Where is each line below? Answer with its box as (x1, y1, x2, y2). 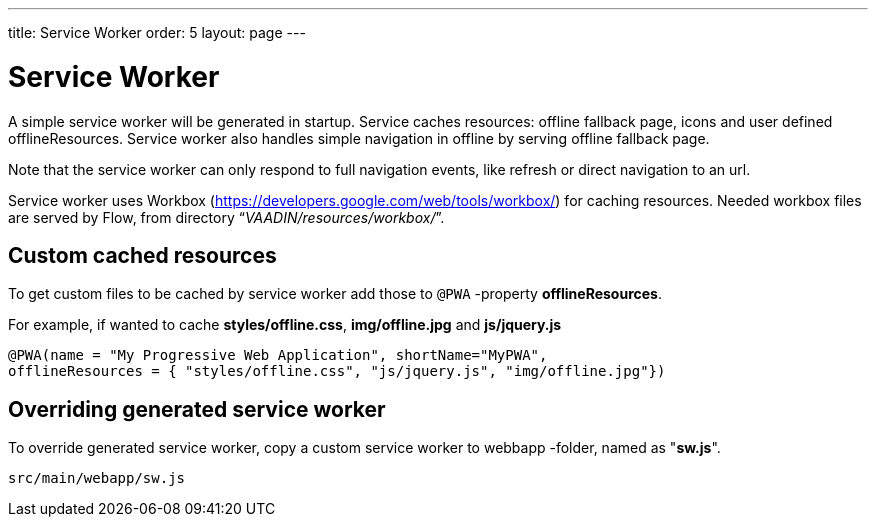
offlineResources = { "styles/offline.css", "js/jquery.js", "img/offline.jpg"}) (8, 363, 666, 380)
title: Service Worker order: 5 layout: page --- (8, 24, 306, 41)
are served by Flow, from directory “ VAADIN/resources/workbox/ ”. (8, 208, 445, 226)
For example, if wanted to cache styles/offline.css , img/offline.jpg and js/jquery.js (8, 316, 562, 334)
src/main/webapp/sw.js (8, 470, 186, 487)
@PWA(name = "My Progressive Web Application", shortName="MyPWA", (8, 347, 548, 364)
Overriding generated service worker (8, 396, 386, 422)
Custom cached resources (8, 242, 277, 268)
